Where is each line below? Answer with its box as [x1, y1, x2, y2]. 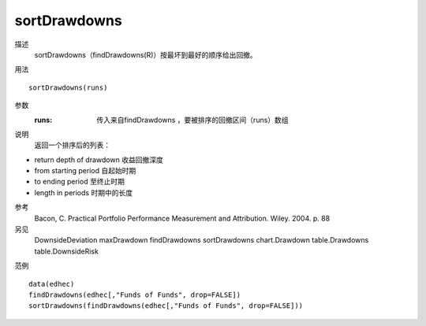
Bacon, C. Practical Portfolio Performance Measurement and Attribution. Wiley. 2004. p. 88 [34, 213, 331, 223]
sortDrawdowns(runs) [28, 83, 108, 92]
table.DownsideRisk [34, 246, 99, 256]
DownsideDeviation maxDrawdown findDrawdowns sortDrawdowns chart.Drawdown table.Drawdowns [34, 235, 369, 245]
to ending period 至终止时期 [34, 177, 125, 187]
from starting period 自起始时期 [34, 166, 136, 176]
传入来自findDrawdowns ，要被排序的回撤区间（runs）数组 [96, 115, 289, 124]
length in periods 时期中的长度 [34, 187, 133, 197]
